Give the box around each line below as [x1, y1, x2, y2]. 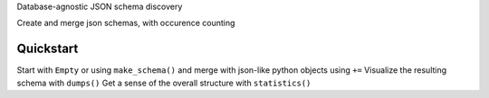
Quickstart [16, 41, 79, 57]
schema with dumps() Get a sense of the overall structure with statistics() [16, 77, 312, 88]
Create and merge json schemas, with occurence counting [16, 18, 235, 29]
